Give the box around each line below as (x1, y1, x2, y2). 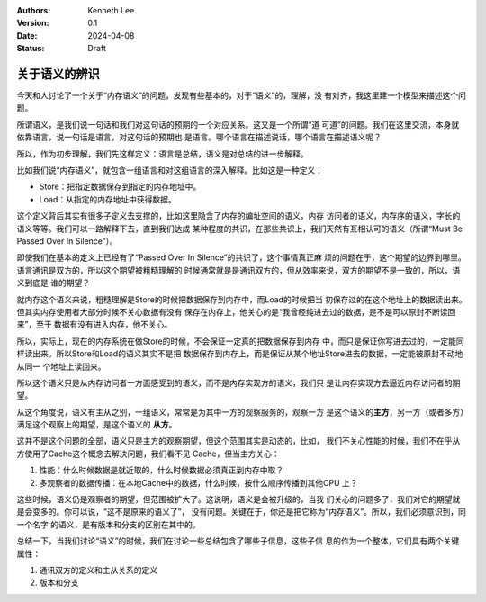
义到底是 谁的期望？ (16, 277, 90, 288)
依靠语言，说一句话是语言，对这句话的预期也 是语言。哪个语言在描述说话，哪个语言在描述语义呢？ (16, 131, 382, 143)
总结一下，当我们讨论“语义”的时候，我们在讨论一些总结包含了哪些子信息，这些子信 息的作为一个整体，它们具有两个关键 (16, 535, 460, 546)
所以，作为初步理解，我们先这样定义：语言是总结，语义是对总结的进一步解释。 (16, 148, 309, 159)
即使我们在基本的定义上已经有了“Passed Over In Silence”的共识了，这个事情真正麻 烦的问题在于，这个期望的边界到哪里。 (16, 252, 467, 263)
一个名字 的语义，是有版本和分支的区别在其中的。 (16, 518, 201, 530)
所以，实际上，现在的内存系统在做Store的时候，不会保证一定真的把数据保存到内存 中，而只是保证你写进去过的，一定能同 (16, 336, 464, 346)
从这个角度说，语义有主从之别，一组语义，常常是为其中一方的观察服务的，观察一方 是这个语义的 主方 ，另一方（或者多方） (16, 406, 464, 418)
